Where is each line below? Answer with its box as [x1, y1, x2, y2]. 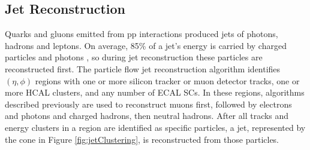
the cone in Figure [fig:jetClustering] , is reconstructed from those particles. [5, 133, 279, 145]
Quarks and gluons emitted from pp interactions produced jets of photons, [5, 27, 278, 40]
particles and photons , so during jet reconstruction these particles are [5, 51, 263, 63]
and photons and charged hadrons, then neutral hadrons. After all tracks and [5, 109, 289, 122]
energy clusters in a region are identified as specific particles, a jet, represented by [5, 121, 306, 133]
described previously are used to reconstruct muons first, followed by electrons [5, 97, 292, 110]
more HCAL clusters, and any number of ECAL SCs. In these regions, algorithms [5, 86, 305, 99]
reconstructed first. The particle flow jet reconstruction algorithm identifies [5, 62, 281, 75]
